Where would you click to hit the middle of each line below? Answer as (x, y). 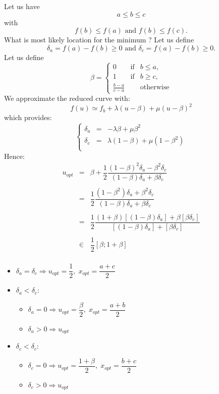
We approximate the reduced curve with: (67, 98)
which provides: (28, 117)
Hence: (14, 156)
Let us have (22, 6)
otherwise (155, 88)
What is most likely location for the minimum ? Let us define (99, 40)
